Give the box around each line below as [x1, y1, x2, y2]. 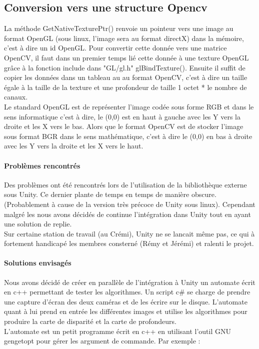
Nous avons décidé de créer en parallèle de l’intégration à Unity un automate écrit [4, 276, 255, 287]
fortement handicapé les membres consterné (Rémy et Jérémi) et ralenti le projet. [4, 238, 254, 248]
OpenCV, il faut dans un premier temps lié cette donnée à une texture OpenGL [4, 52, 249, 62]
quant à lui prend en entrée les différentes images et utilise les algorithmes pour [4, 306, 247, 316]
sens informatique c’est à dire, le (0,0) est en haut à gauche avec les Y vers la [4, 111, 240, 121]
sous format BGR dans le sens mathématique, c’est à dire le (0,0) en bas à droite [4, 130, 252, 141]
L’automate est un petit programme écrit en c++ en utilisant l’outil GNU [4, 325, 231, 336]
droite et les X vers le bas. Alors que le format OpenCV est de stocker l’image [4, 121, 243, 131]
